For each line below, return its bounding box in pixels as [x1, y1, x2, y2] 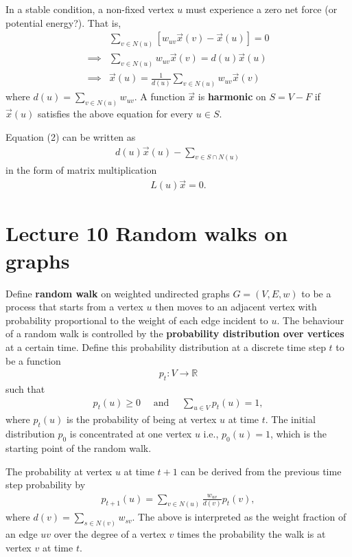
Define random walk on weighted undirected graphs [5, 286, 230, 300]
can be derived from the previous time [180, 464, 342, 478]
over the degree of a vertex [54, 527, 166, 541]
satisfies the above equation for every [37, 106, 193, 121]
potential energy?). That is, [5, 15, 121, 30]
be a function [5, 353, 61, 367]
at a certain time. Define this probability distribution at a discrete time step [5, 339, 326, 354]
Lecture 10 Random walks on [5, 219, 288, 247]
